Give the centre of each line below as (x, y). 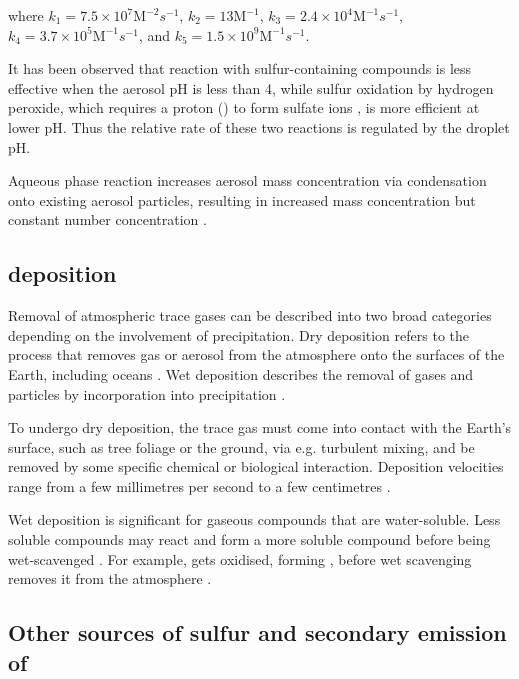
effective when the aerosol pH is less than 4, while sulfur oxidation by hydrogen (251, 87)
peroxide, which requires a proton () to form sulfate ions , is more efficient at (244, 107)
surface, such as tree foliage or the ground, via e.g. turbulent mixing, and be (241, 446)
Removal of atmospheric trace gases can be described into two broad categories (250, 315)
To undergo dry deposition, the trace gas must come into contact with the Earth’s (260, 427)
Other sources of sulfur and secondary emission (257, 632)
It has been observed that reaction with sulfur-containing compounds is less (240, 68)
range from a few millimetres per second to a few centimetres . (199, 485)
